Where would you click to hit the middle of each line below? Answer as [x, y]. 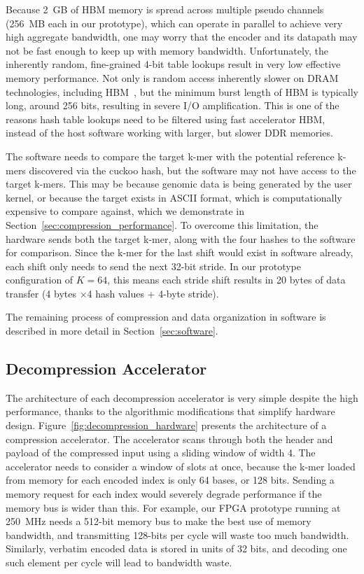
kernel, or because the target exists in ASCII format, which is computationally [174, 197]
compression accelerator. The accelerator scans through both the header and [169, 439]
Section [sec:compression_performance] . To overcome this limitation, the [162, 224]
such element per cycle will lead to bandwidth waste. [119, 562]
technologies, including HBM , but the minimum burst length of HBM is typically [182, 91]
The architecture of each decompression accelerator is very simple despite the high [182, 397]
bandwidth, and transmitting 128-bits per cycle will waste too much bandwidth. [177, 534]
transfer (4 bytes [41, 293]
